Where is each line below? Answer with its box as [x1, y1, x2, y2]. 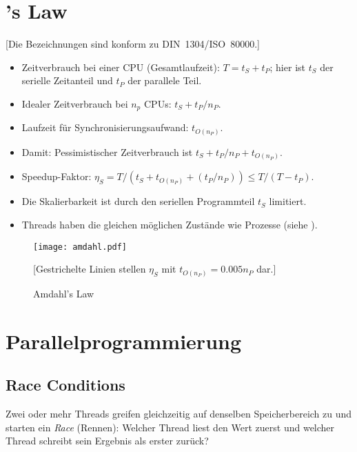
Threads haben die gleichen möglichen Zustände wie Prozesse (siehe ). [21, 217, 318, 231]
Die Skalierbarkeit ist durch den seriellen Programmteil [21, 194, 255, 208]
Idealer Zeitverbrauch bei [21, 96, 128, 110]
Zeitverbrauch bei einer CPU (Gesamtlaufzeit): [21, 59, 220, 74]
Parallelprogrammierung [6, 326, 242, 355]
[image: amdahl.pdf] [33, 242, 127, 252]
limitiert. [269, 194, 307, 208]
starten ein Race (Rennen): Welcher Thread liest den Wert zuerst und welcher [6, 420, 335, 434]
